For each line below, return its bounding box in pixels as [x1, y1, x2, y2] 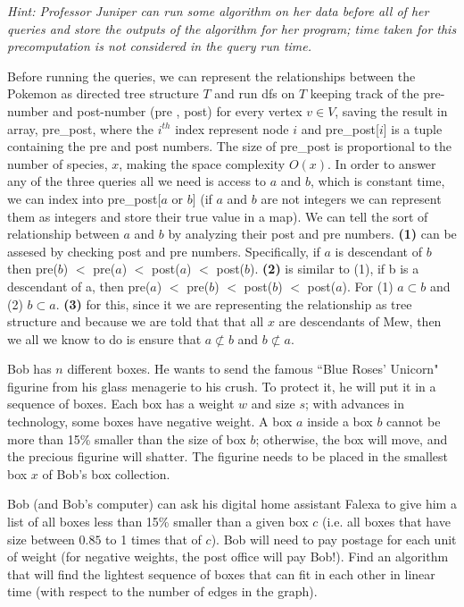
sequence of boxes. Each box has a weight [7, 394, 235, 413]
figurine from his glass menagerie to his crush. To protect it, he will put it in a [7, 376, 436, 395]
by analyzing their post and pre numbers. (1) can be [168, 224, 457, 243]
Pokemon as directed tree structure [7, 84, 199, 103]
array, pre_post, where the [7, 119, 153, 138]
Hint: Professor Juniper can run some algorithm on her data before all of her [7, 2, 429, 20]
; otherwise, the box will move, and [255, 429, 448, 448]
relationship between [7, 224, 120, 243]
